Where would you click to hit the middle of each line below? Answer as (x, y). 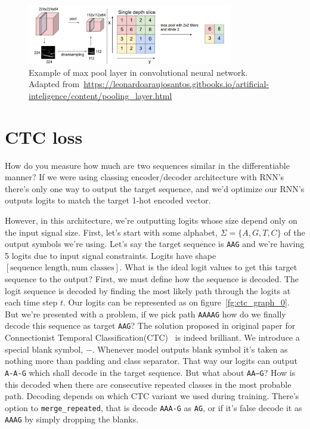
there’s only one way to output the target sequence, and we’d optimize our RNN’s (155, 188)
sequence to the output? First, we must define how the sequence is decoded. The (152, 279)
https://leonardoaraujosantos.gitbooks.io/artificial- (176, 84)
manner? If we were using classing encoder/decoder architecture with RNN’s (145, 177)
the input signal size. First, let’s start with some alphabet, (111, 232)
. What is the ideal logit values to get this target (208, 267)
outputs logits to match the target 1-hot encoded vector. (108, 200)
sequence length (39, 268)
